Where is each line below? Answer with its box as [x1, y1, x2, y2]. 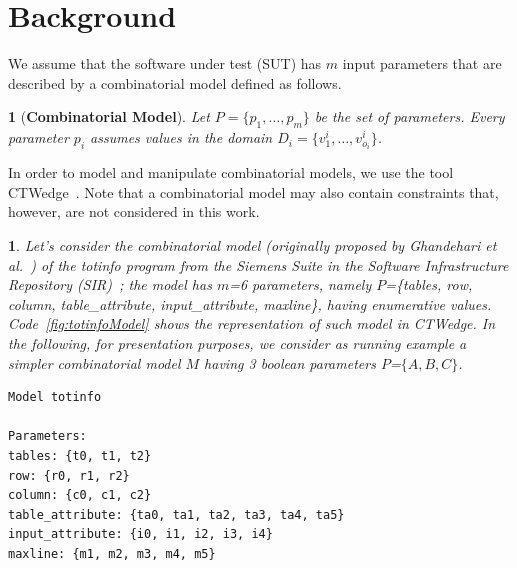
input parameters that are [342, 53, 502, 74]
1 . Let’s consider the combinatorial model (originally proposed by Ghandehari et [8, 234, 497, 255]
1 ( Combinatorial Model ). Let [8, 106, 210, 127]
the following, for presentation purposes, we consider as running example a [8, 332, 467, 353]
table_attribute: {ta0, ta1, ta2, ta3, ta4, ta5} [8, 507, 345, 522]
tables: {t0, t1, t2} [8, 448, 152, 463]
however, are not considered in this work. [8, 201, 260, 222]
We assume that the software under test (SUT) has [8, 53, 322, 74]
